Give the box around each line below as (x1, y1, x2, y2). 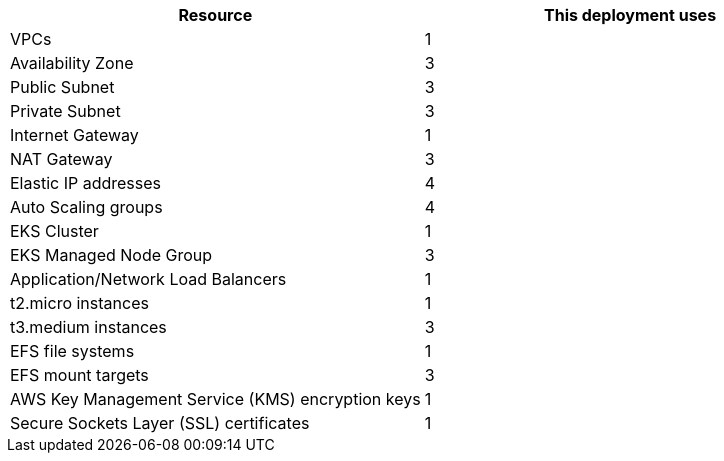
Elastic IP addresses (10, 173, 162, 193)
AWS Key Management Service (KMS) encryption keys (10, 389, 421, 409)
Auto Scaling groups (10, 197, 163, 217)
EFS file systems (10, 341, 135, 361)
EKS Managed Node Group (10, 245, 213, 265)
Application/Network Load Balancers (10, 269, 287, 289)
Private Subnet (10, 101, 121, 121)
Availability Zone (10, 53, 134, 73)
